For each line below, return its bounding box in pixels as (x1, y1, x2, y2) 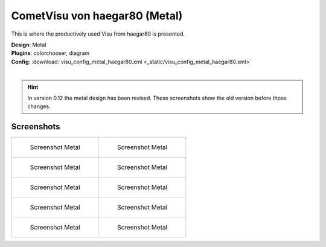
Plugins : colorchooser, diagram (11, 50, 90, 57)
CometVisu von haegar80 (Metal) (11, 9, 183, 22)
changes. (27, 103, 51, 110)
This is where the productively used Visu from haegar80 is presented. (11, 30, 185, 37)
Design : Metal (11, 41, 46, 48)
